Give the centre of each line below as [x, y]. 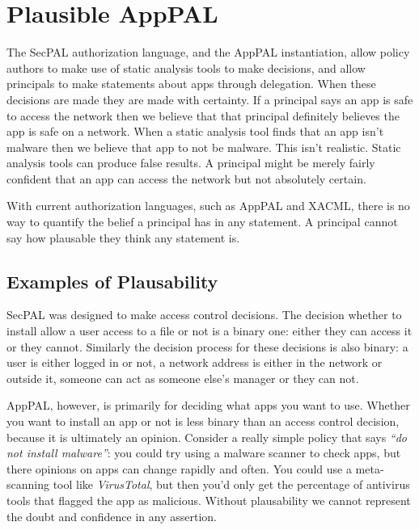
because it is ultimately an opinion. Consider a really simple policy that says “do [207, 437]
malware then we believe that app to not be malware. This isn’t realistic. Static [204, 147]
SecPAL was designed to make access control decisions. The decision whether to [204, 315]
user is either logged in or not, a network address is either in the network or [195, 362]
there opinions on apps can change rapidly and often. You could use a [179, 468]
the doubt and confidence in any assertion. [112, 516]
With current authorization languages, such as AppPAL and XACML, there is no [208, 206]
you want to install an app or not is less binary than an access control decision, [203, 421]
